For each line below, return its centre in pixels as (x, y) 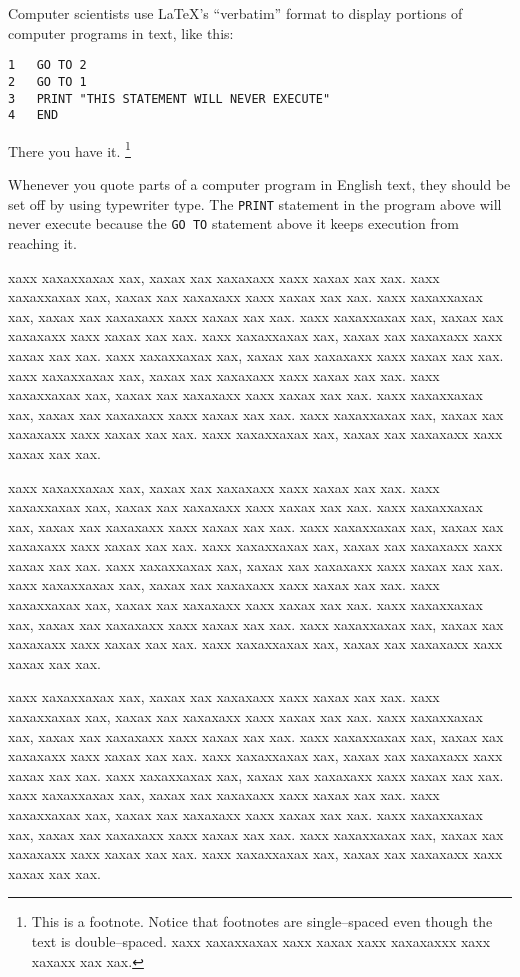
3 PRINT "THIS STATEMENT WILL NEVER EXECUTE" (169, 98)
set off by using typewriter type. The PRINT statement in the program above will (255, 203)
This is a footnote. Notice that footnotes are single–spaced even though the (262, 921)
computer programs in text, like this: (121, 32)
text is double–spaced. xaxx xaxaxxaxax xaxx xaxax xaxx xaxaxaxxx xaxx (261, 940)
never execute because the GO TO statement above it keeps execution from (233, 223)
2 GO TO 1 (47, 81)
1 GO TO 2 (47, 65)
